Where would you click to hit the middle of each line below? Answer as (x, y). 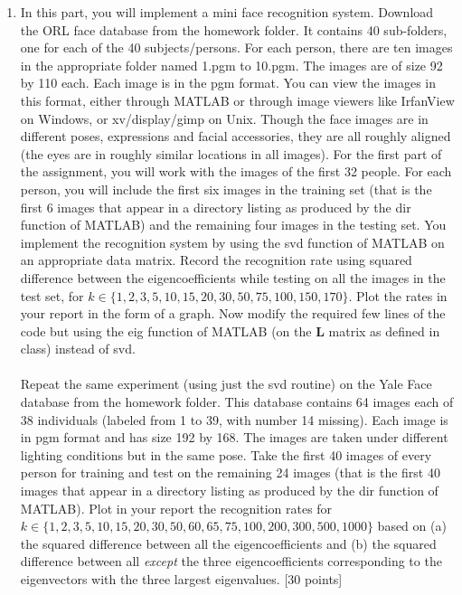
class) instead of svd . (78, 349)
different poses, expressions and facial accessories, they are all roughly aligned (236, 136)
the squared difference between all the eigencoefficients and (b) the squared (228, 543)
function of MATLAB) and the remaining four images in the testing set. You (233, 225)
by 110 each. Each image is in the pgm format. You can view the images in (228, 83)
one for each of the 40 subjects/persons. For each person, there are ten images (236, 47)
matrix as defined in (384, 331)
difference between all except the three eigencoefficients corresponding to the (231, 561)
